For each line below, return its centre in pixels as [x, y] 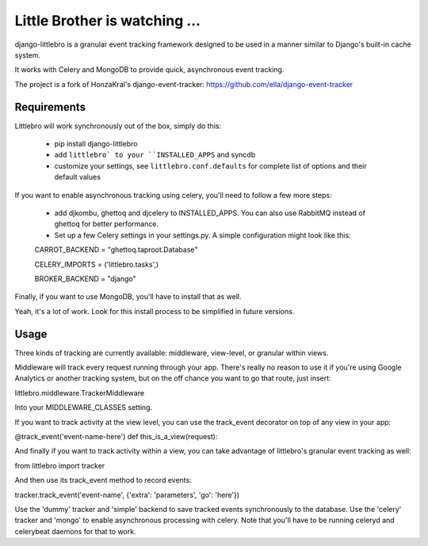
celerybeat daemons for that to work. [75, 531]
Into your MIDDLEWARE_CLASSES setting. [84, 408]
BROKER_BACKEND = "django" [85, 279]
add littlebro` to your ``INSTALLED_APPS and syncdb [155, 155]
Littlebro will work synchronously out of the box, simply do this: [118, 126]
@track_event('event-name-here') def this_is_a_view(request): [116, 436]
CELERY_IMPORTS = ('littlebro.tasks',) [97, 264]
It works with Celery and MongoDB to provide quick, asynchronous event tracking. [149, 70]
